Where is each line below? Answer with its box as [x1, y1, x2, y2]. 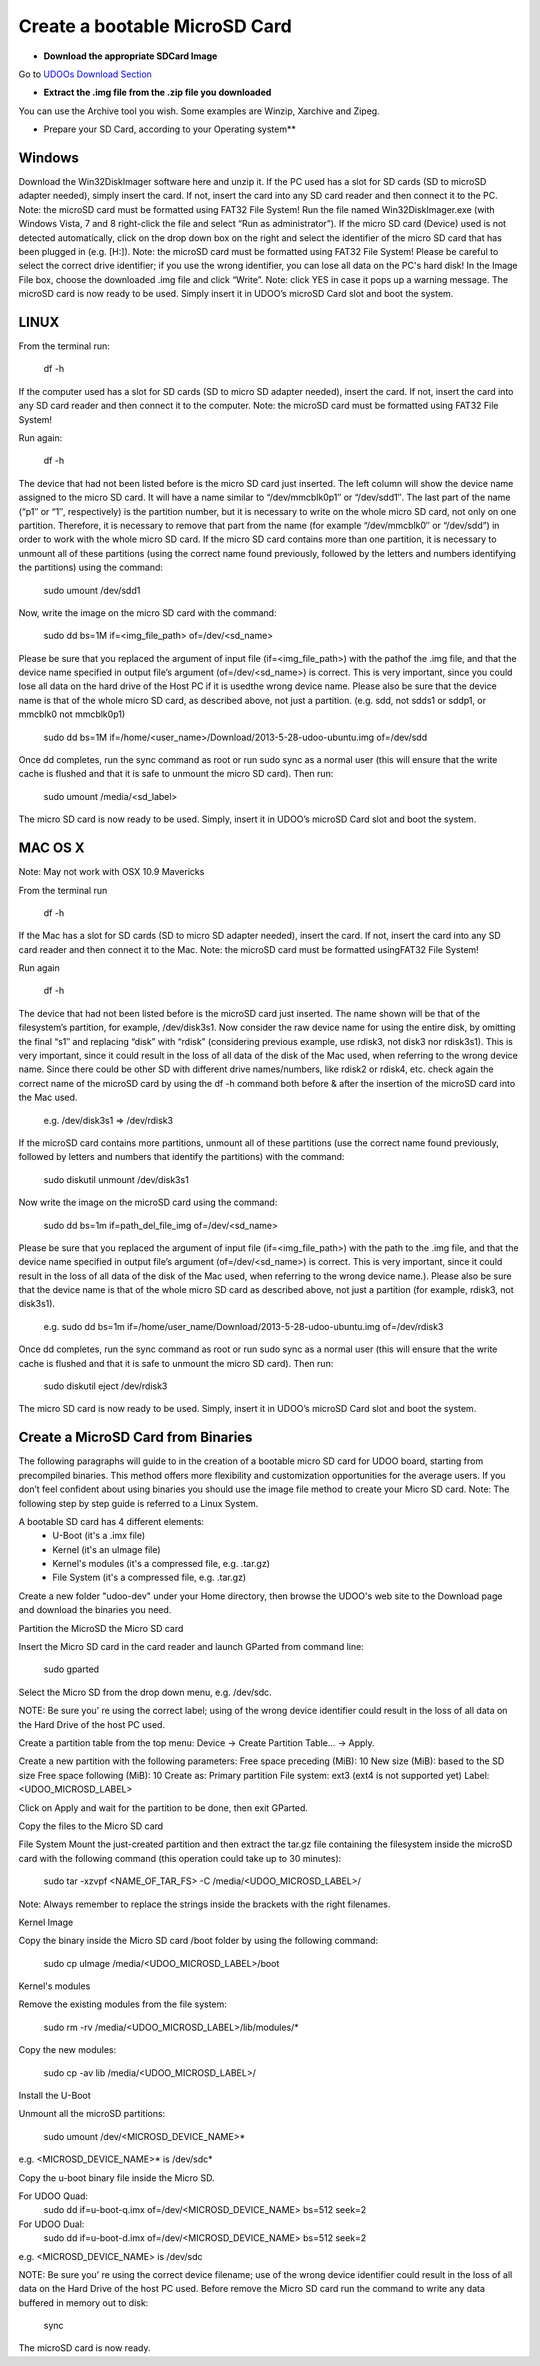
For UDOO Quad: [18, 2190, 89, 2202]
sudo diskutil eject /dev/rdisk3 [43, 1380, 168, 1392]
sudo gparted [43, 1663, 100, 1675]
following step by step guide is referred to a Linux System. [18, 1497, 259, 1509]
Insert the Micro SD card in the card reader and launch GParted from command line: [18, 1641, 364, 1653]
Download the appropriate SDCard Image [43, 50, 218, 62]
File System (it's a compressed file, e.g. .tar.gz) [52, 1571, 247, 1584]
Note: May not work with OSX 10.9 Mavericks [18, 866, 205, 878]
